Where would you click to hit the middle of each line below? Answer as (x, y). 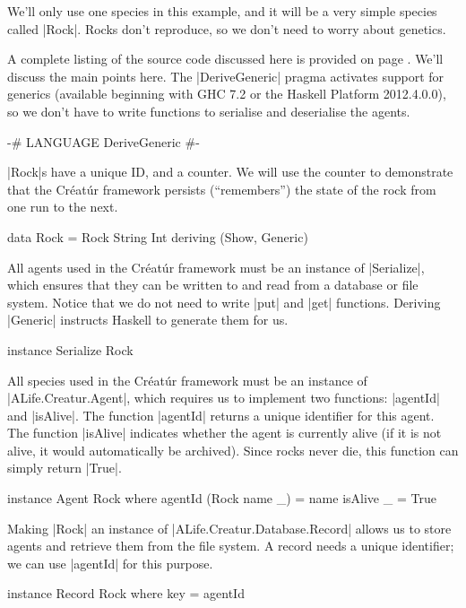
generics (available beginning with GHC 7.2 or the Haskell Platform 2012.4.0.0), (227, 94)
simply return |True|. (65, 468)
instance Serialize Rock (70, 349)
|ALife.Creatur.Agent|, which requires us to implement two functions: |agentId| (224, 398)
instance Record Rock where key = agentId (126, 593)
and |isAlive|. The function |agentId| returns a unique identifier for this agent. (221, 415)
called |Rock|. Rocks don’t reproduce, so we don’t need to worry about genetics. (227, 28)
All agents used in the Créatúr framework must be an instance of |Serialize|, (216, 267)
